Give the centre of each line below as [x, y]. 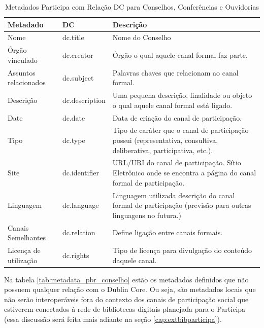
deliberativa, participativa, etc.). [163, 150]
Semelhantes [27, 238]
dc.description [84, 100]
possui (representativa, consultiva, [165, 140]
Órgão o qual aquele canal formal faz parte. [180, 55]
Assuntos [22, 72]
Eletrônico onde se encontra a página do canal [184, 173]
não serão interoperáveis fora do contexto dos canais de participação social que [126, 299]
